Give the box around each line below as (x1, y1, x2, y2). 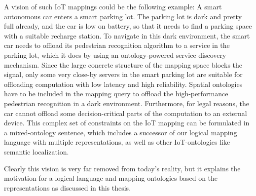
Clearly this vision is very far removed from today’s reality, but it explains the (4, 163, 241, 173)
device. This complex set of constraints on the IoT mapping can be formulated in (4, 118, 250, 128)
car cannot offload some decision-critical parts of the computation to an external (4, 108, 247, 118)
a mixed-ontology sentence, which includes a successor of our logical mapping (4, 127, 237, 137)
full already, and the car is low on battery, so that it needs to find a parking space (4, 21, 252, 31)
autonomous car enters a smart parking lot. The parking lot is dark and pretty (4, 11, 242, 21)
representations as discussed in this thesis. (4, 182, 131, 193)
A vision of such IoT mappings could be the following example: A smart (4, 1, 222, 11)
